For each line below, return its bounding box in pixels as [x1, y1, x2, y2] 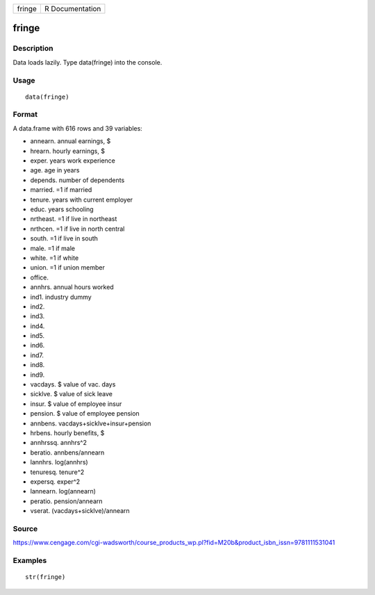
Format [12, 110, 38, 120]
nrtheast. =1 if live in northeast [30, 215, 117, 223]
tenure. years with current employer [30, 195, 133, 204]
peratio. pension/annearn [30, 497, 103, 505]
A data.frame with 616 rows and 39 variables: [12, 124, 142, 132]
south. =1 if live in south [30, 234, 99, 243]
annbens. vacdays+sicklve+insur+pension [30, 419, 151, 427]
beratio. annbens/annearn [30, 448, 105, 457]
